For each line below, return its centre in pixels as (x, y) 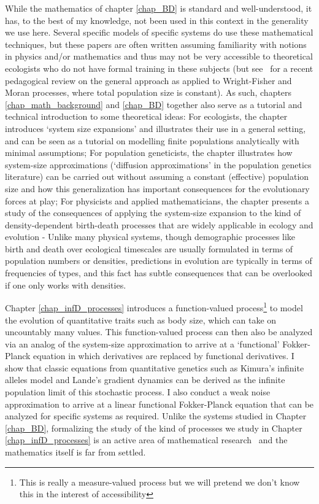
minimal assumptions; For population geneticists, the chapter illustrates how (149, 153)
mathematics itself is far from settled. (75, 452)
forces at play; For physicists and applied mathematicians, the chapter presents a (157, 200)
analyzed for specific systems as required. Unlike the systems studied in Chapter (156, 416)
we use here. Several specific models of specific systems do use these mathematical (159, 32)
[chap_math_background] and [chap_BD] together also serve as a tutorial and (154, 104)
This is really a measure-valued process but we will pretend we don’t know (159, 482)
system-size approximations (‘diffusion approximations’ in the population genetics (158, 164)
